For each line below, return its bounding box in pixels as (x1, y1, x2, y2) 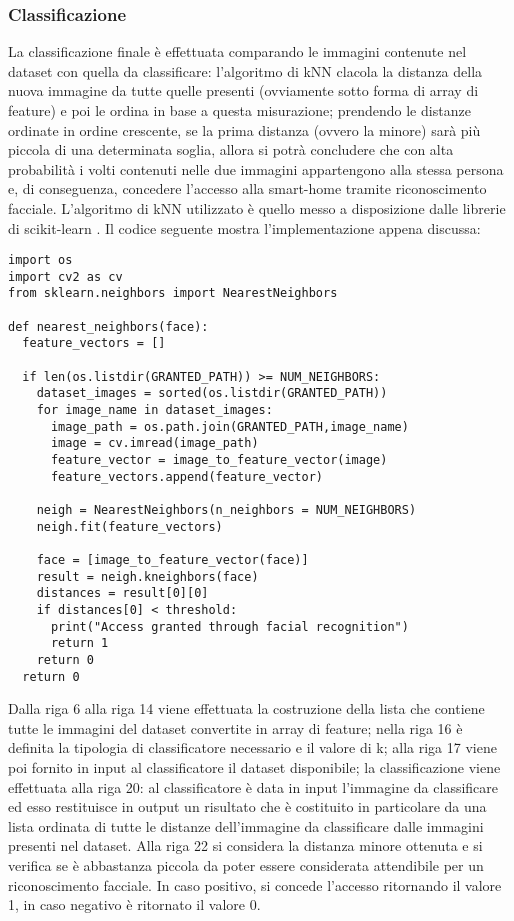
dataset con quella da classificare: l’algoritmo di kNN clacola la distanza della (8, 60, 483, 81)
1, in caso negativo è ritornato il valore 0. (8, 894, 261, 915)
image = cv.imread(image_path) (50, 436, 259, 451)
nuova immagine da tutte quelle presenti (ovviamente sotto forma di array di (8, 80, 479, 101)
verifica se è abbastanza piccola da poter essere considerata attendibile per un (8, 854, 484, 875)
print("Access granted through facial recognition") (50, 619, 409, 634)
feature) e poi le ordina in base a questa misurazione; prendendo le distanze (8, 100, 471, 120)
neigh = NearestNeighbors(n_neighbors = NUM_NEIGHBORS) (36, 503, 417, 517)
